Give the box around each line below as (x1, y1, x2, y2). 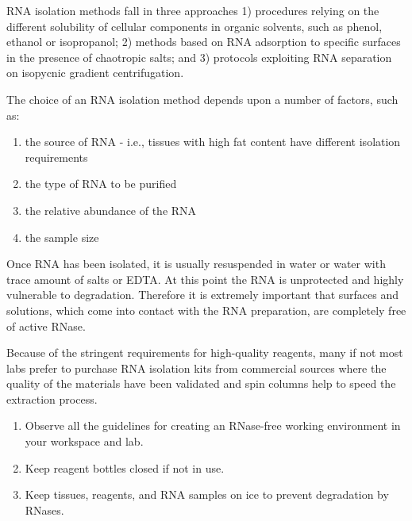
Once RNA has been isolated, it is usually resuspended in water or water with (6, 255, 386, 272)
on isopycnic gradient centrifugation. (6, 64, 184, 81)
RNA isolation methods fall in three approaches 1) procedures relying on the (6, 2, 379, 18)
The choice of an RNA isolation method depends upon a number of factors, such (6, 90, 399, 107)
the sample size (25, 228, 99, 245)
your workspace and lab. (25, 433, 144, 450)
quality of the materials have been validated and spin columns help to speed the (6, 375, 396, 392)
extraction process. (6, 390, 98, 407)
